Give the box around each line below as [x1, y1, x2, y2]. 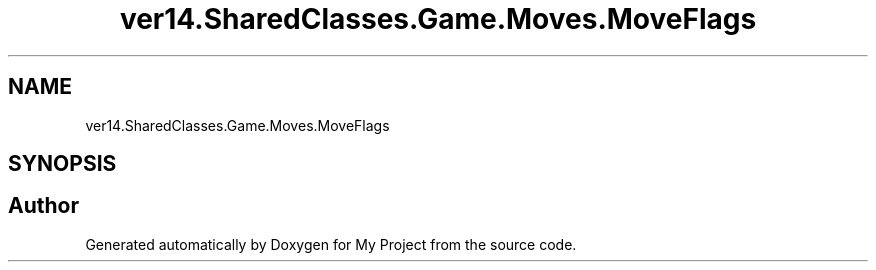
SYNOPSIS [8, 151, 117, 177]
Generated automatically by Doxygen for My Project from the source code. [85, 235, 577, 253]
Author [8, 193, 79, 219]
